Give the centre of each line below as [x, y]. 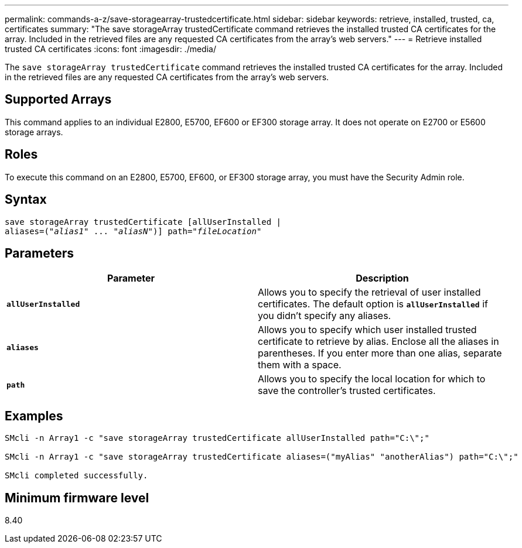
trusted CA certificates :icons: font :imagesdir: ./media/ [110, 49]
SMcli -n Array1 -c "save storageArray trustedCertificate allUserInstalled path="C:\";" [217, 438]
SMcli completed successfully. [76, 476]
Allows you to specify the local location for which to [372, 379]
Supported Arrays [58, 100]
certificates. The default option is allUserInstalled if [373, 304]
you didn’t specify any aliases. [325, 316]
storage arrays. [34, 132]
